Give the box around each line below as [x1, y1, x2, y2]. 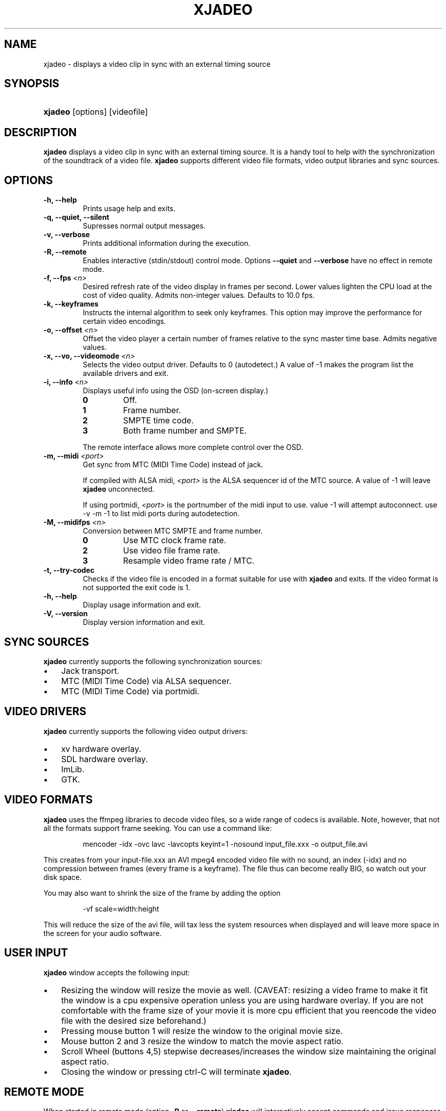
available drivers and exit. [82, 369, 169, 378]
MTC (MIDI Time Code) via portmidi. [61, 686, 200, 696]
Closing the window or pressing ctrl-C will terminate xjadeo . [61, 1066, 292, 1077]
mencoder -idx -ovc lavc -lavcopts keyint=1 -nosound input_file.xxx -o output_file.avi [82, 839, 368, 848]
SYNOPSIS [4, 77, 60, 90]
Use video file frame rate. [123, 545, 220, 556]
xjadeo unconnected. [82, 485, 155, 494]
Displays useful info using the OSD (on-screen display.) [82, 386, 268, 395]
